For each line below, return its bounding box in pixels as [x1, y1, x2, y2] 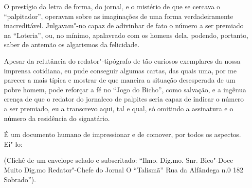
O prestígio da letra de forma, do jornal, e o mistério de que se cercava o [4, 1, 220, 11]
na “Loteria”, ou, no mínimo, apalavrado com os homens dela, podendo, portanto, [4, 30, 249, 40]
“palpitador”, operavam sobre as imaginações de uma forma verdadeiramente [4, 11, 234, 21]
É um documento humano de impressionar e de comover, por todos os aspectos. [4, 129, 241, 139]
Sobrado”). [4, 174, 36, 184]
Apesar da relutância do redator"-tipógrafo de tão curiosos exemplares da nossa [4, 55, 241, 66]
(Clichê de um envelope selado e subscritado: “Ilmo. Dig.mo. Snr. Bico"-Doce [4, 155, 233, 165]
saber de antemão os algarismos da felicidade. [4, 39, 140, 50]
